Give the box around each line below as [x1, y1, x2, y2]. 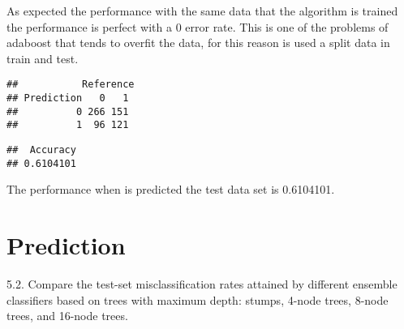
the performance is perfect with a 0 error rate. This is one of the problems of [6, 18, 389, 35]
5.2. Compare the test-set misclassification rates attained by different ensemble [6, 276, 398, 293]
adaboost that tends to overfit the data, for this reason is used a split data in [6, 34, 390, 51]
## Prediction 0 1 [6, 92, 129, 105]
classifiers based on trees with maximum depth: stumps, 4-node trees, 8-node [6, 291, 389, 308]
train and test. [6, 49, 79, 66]
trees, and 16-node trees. [6, 307, 128, 324]
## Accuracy [6, 144, 76, 156]
